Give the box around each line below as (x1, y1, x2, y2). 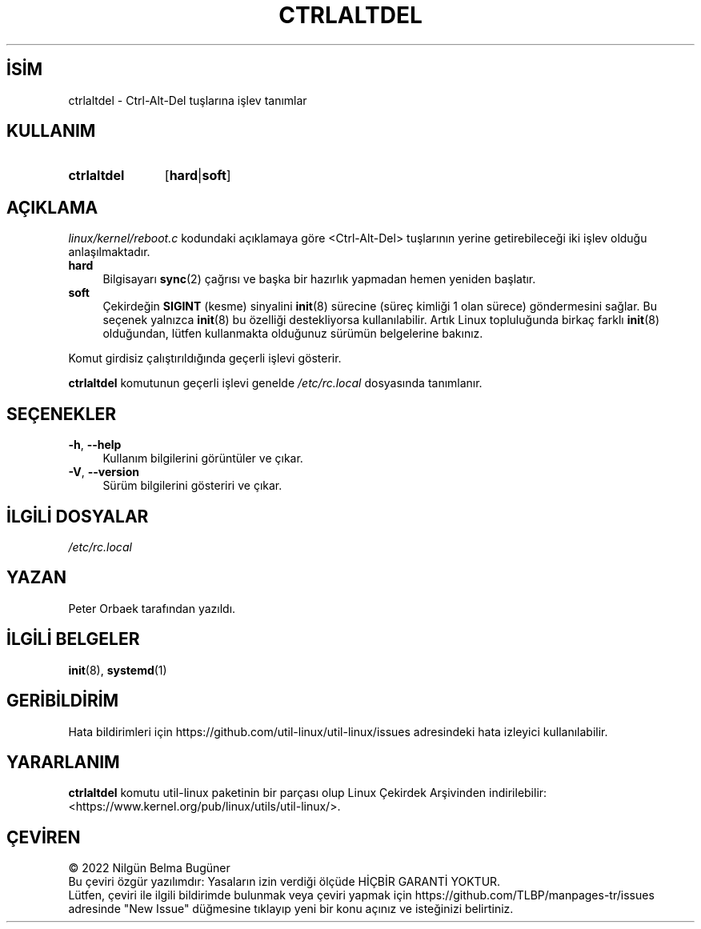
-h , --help (68, 438, 122, 452)
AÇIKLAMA (6, 197, 98, 218)
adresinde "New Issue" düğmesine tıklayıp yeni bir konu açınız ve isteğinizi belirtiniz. (68, 902, 514, 916)
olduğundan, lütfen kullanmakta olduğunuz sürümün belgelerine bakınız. (102, 326, 483, 341)
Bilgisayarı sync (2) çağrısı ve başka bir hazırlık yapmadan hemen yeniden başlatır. (102, 272, 536, 286)
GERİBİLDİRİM (6, 691, 119, 711)
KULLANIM (6, 121, 96, 142)
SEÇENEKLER (6, 403, 117, 424)
